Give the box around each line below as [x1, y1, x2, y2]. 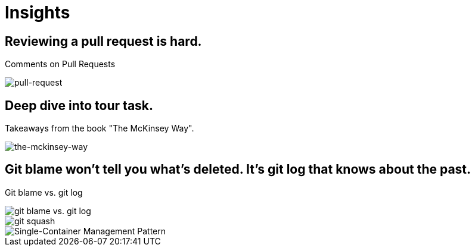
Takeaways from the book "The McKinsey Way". [5, 123, 194, 134]
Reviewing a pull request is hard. [5, 33, 202, 49]
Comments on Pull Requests [5, 59, 116, 70]
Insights [5, 2, 70, 23]
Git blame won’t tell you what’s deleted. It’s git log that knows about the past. [5, 162, 471, 177]
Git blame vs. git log [5, 187, 83, 197]
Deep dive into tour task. [5, 98, 154, 113]
